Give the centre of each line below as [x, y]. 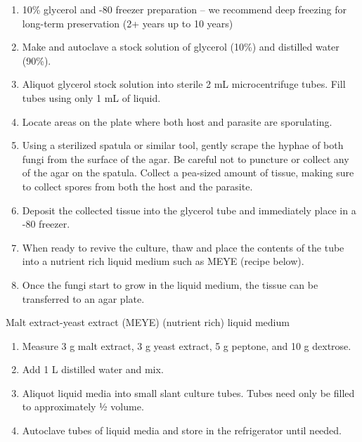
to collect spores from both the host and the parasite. [137, 186]
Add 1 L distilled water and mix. [93, 369]
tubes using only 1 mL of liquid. [91, 97]
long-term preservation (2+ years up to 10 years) [128, 23]
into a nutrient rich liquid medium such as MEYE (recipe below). [163, 261]
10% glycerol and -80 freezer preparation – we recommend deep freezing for [184, 9]
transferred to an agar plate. [83, 298]
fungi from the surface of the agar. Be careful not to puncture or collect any [186, 158]
